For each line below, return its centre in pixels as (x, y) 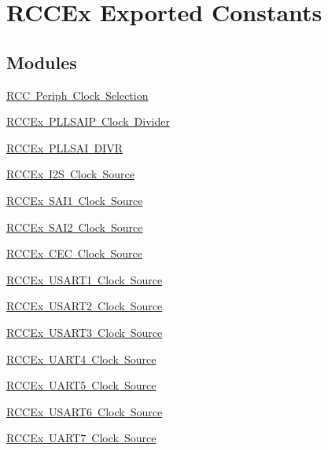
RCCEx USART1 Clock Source (85, 279)
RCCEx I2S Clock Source (70, 174)
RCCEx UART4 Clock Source (81, 359)
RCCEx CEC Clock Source (74, 253)
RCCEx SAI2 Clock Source (75, 227)
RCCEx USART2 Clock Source (85, 306)
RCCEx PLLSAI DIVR (64, 147)
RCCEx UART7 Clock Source (81, 438)
